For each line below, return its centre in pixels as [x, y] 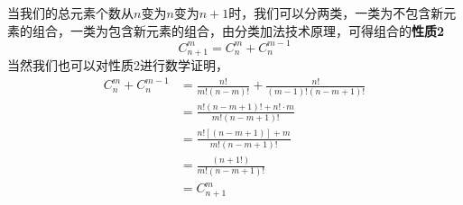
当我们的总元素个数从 [70, 13]
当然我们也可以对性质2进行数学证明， [118, 65]
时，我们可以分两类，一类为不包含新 [336, 13]
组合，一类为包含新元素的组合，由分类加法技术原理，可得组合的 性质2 [238, 30]
